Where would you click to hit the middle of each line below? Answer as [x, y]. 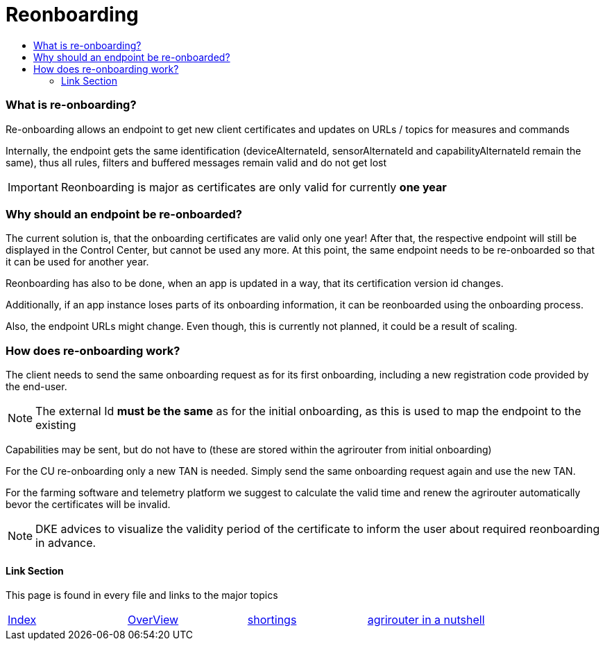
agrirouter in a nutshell [426, 620]
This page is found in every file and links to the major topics [142, 595]
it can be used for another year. [77, 262]
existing [56, 425]
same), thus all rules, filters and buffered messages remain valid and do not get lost [196, 162]
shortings [272, 620]
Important [33, 187]
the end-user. [36, 386]
